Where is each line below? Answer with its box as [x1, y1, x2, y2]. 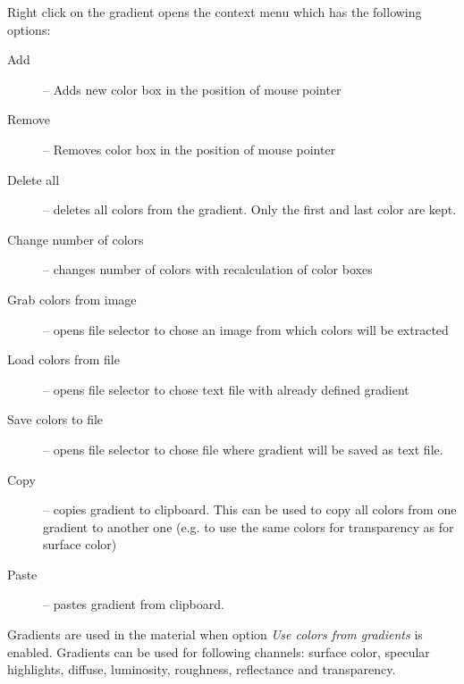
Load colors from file [7, 350, 120, 369]
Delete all [7, 170, 60, 188]
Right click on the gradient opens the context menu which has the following [7, 3, 422, 21]
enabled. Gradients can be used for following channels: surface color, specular [7, 642, 430, 661]
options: [7, 20, 51, 38]
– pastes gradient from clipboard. [43, 595, 224, 613]
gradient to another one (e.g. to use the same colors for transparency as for [43, 517, 454, 536]
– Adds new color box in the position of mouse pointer [43, 79, 342, 98]
